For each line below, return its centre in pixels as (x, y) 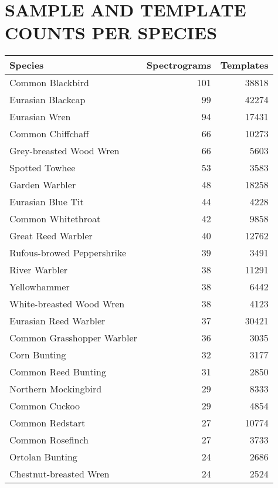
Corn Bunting (38, 355)
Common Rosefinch (49, 440)
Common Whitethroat (55, 219)
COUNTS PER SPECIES (111, 33)
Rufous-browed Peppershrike (68, 253)
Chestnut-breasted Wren (60, 474)
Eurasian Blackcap (48, 100)
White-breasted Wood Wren (67, 304)
